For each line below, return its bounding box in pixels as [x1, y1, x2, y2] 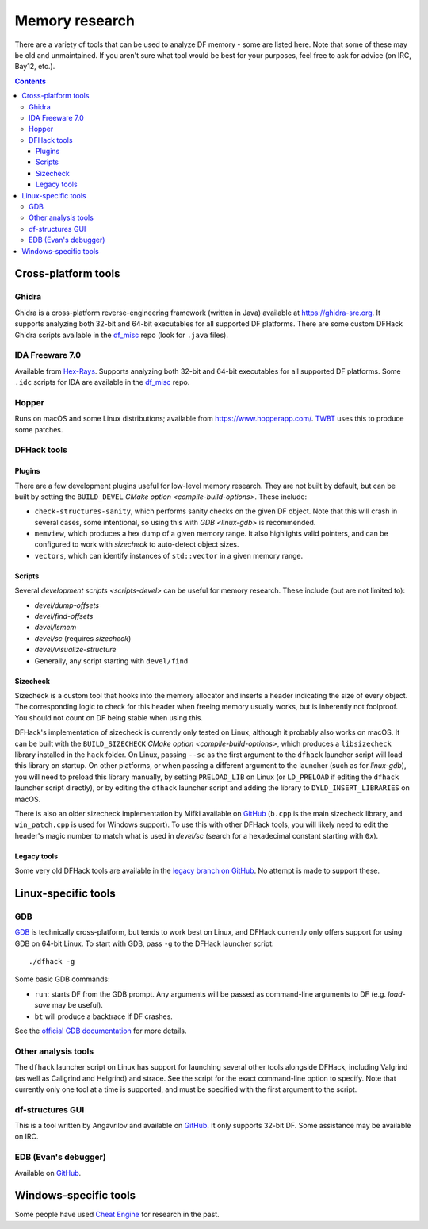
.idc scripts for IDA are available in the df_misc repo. [14, 378, 190, 387]
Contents [14, 76, 47, 86]
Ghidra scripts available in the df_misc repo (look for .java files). [14, 330, 229, 340]
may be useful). [52, 1000, 103, 1010]
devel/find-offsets [34, 612, 94, 621]
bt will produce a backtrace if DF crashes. [34, 1012, 174, 1021]
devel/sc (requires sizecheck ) [34, 633, 132, 643]
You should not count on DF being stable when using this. [14, 712, 204, 722]
